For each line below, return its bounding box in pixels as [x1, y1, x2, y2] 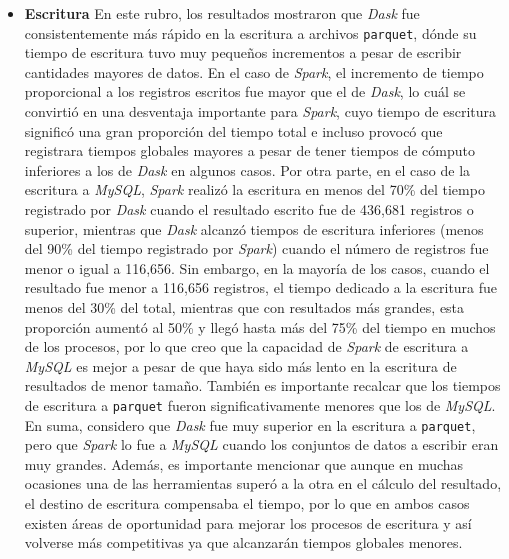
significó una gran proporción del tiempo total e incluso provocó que [24, 120, 443, 141]
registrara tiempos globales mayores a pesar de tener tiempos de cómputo [24, 140, 475, 161]
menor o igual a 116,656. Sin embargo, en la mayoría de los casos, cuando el [24, 257, 490, 278]
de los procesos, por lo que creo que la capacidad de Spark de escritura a [24, 336, 469, 357]
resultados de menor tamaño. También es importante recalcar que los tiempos [24, 375, 501, 396]
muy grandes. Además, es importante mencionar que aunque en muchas [24, 453, 464, 474]
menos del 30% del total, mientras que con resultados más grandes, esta [24, 296, 465, 317]
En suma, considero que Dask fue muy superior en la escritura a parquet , [24, 414, 476, 435]
